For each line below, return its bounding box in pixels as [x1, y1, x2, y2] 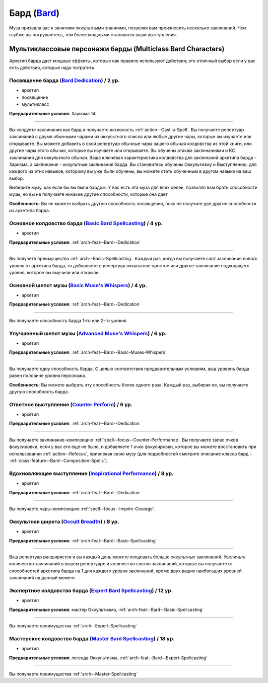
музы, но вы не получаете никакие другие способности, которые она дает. [9, 191, 169, 197]
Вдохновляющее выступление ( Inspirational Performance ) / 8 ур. [9, 470, 174, 477]
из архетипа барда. [9, 208, 51, 214]
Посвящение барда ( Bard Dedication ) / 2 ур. [9, 77, 120, 84]
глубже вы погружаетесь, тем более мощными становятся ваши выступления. [9, 31, 177, 37]
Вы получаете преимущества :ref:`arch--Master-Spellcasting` [9, 671, 138, 677]
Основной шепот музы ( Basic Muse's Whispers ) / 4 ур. [9, 282, 147, 289]
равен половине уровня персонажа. [9, 373, 86, 379]
